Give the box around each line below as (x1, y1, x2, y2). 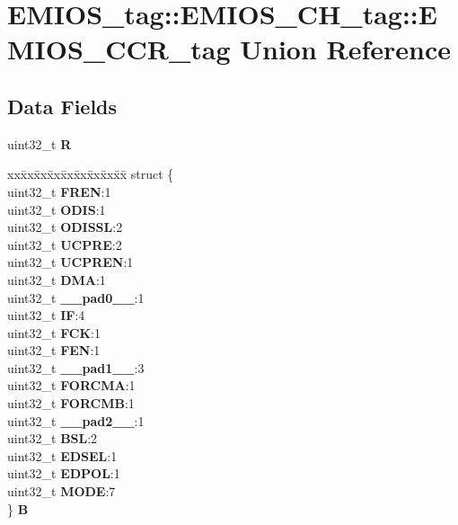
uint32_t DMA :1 (7, 270, 106, 289)
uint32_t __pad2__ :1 (7, 411, 145, 430)
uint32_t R (7, 134, 72, 153)
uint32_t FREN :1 (7, 182, 111, 200)
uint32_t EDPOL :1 (7, 464, 120, 483)
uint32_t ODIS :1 (7, 200, 106, 218)
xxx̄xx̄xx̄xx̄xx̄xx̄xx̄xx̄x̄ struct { (7, 165, 174, 183)
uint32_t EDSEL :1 (7, 446, 118, 465)
